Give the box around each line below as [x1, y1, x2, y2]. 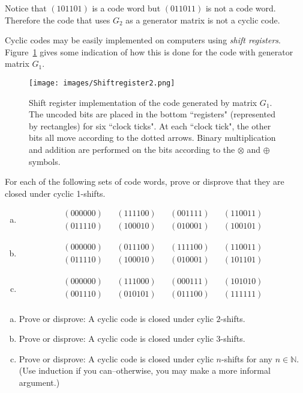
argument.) [19, 376, 60, 388]
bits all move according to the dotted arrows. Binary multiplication [29, 131, 276, 144]
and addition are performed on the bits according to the [29, 143, 235, 155]
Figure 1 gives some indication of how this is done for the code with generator [5, 45, 293, 58]
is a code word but [92, 2, 161, 14]
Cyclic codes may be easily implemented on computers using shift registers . [5, 34, 281, 46]
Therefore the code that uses [5, 13, 110, 26]
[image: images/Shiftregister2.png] [29, 78, 175, 87]
